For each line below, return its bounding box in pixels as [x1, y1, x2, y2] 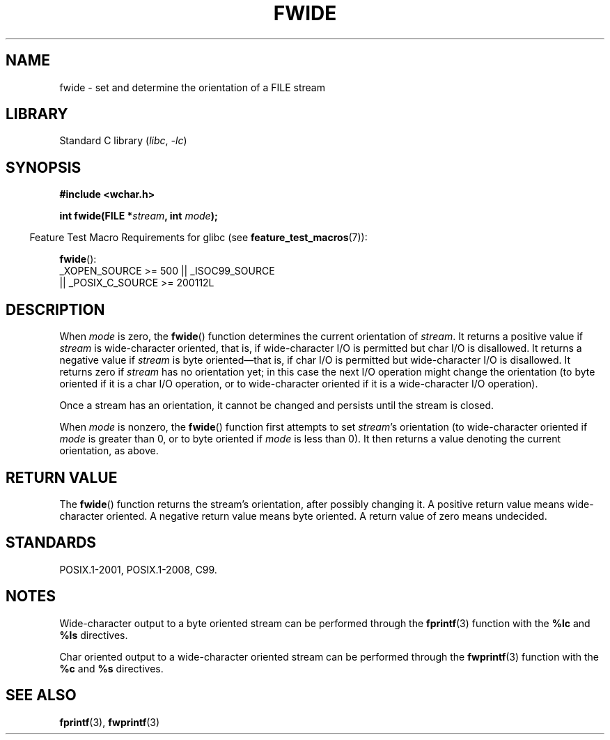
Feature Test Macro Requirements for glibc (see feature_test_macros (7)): [29, 231, 368, 244]
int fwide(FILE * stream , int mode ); [59, 210, 218, 222]
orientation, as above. [59, 445, 159, 457]
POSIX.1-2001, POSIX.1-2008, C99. [59, 563, 217, 576]
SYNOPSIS [6, 158, 81, 176]
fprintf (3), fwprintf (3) [59, 716, 160, 728]
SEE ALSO [6, 686, 77, 704]
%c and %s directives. [59, 662, 164, 675]
